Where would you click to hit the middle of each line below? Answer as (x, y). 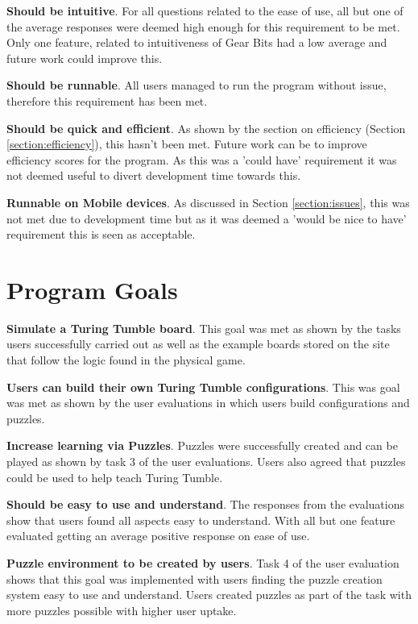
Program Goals (92, 289)
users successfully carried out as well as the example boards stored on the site (198, 344)
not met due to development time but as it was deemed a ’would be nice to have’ (207, 218)
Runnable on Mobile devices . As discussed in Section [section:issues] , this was (208, 202)
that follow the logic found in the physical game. (126, 360)
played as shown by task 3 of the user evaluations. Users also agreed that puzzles (206, 461)
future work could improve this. (85, 58)
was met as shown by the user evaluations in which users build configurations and (208, 403)
